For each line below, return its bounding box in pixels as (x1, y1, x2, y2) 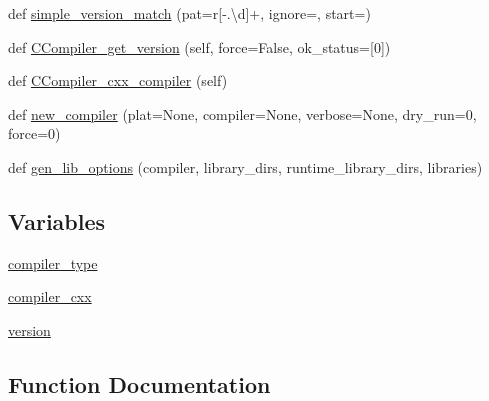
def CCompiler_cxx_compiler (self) (8, 70, 228, 91)
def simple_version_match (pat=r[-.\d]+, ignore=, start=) (8, 3, 371, 23)
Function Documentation (8, 368, 271, 399)
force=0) (8, 123, 61, 144)
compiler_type (8, 252, 98, 273)
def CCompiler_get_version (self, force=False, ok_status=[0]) (8, 36, 391, 57)
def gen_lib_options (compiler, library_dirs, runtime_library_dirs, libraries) (8, 156, 483, 177)
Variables (8, 205, 106, 236)
